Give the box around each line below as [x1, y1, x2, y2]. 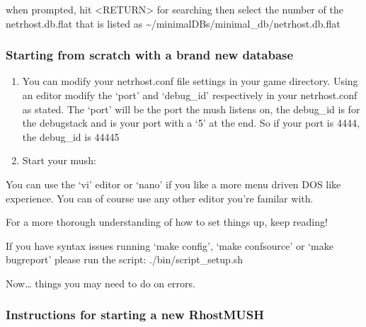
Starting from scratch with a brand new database [6, 46, 294, 64]
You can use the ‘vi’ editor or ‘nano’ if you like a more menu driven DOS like [6, 176, 341, 191]
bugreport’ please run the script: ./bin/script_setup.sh [6, 252, 244, 267]
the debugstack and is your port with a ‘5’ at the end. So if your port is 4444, [22, 115, 360, 130]
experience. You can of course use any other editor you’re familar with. [6, 190, 314, 205]
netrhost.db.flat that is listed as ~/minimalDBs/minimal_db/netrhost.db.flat [6, 16, 341, 30]
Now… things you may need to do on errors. [6, 275, 195, 290]
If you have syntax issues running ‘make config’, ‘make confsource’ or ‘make [6, 238, 333, 253]
